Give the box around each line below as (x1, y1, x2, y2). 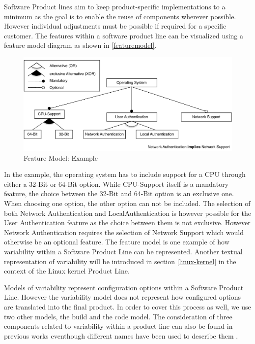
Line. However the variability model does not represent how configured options (4, 292, 241, 302)
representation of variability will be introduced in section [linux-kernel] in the (4, 256, 236, 266)
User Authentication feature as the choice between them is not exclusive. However (4, 217, 251, 228)
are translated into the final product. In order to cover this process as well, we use (4, 301, 251, 311)
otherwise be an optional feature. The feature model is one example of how (4, 237, 229, 247)
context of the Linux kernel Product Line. (4, 266, 130, 276)
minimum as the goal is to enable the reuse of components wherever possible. (4, 11, 236, 21)
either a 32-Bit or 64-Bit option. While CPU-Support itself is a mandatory (4, 178, 229, 189)
